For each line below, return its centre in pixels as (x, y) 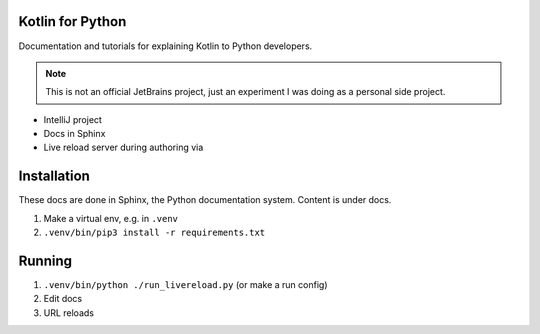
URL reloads (69, 312)
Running (45, 260)
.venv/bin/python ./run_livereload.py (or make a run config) (186, 285)
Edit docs (63, 299)
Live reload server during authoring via (123, 147)
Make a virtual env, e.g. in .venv (111, 218)
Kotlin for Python (72, 21)
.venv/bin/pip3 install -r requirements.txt (154, 233)
